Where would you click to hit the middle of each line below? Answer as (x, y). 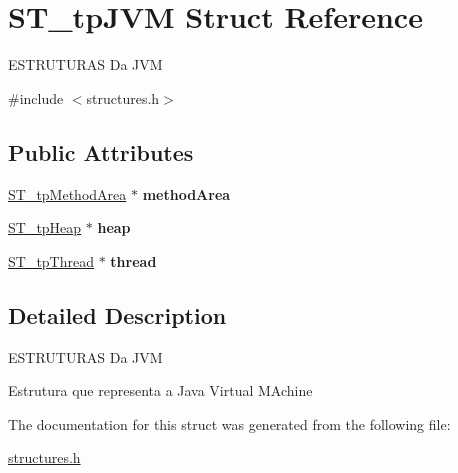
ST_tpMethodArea (67, 193)
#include (36, 97)
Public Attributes (101, 151)
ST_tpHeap (45, 227)
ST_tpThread (51, 260)
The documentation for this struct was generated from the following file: (229, 423)
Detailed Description (117, 314)
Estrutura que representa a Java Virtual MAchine (160, 390)
